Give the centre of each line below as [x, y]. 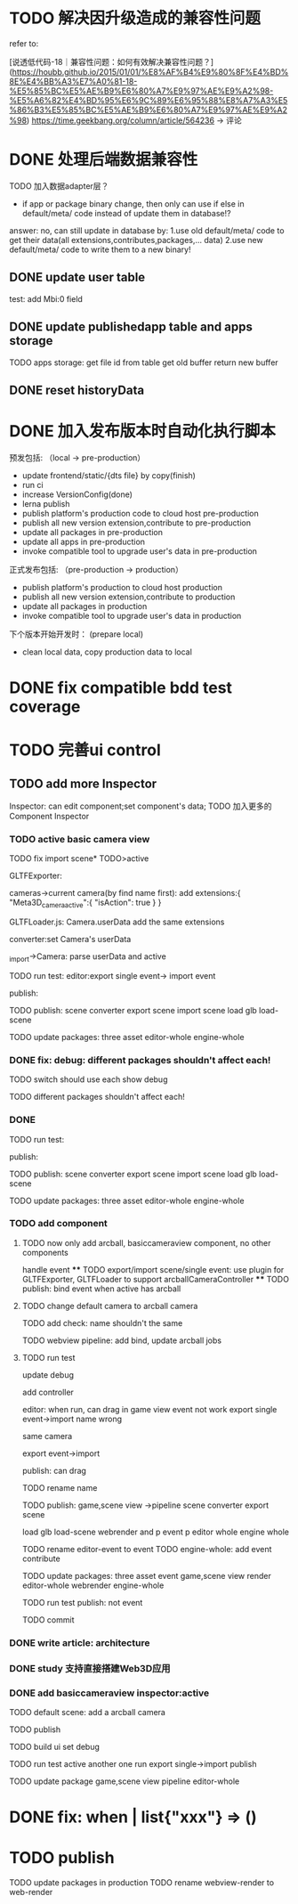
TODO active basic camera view [80, 839]
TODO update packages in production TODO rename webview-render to [141, 1883]
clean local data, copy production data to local [107, 652]
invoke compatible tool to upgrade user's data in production [132, 615]
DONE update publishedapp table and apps [131, 327]
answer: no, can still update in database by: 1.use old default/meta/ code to [147, 230]
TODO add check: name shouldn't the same [102, 1322]
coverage [45, 707]
